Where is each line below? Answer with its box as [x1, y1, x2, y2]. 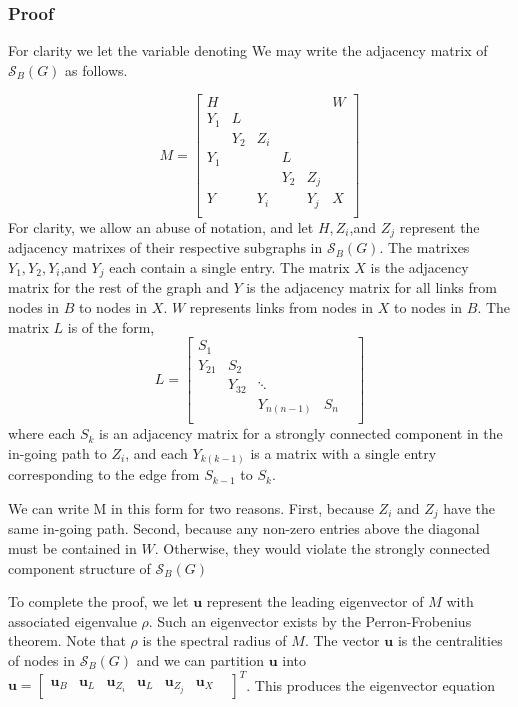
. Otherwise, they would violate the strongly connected [154, 537, 491, 558]
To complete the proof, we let [8, 591, 189, 612]
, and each [125, 442, 188, 463]
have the [443, 497, 496, 518]
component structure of [8, 557, 151, 578]
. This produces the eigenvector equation [246, 674, 495, 695]
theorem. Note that [8, 630, 126, 651]
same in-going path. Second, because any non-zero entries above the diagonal [8, 518, 480, 539]
